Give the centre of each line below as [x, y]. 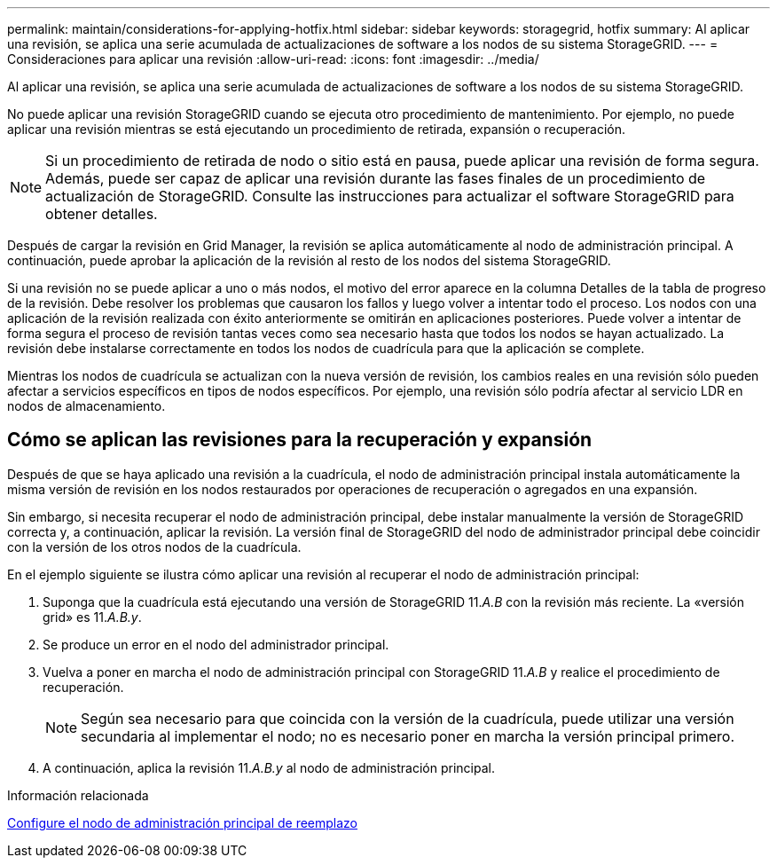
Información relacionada [78, 795]
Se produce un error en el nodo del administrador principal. [216, 644]
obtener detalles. [102, 214]
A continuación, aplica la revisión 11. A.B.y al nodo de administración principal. [269, 767]
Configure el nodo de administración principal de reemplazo [183, 822]
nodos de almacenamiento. [86, 406]
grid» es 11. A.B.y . [92, 617]
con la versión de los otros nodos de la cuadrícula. [154, 547]
